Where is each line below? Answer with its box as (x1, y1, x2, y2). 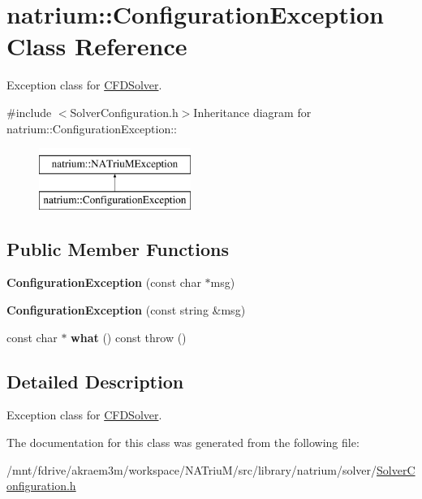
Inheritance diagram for (193, 103, 312, 120)
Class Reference (6, 29, 187, 63)
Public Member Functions (6, 236, 229, 261)
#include (6, 103, 52, 120)
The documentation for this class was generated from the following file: (6, 434, 360, 451)
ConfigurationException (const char (6, 274, 201, 291)
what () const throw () (71, 328, 187, 345)
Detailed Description (6, 368, 184, 393)
